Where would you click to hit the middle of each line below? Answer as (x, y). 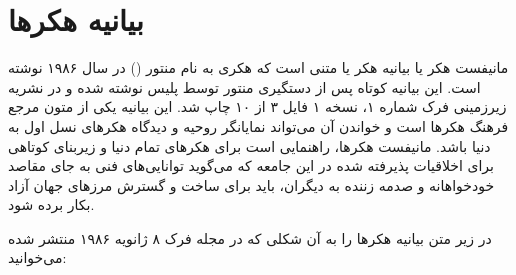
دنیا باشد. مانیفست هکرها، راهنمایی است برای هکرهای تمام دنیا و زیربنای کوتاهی (249, 145)
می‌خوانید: (37, 257)
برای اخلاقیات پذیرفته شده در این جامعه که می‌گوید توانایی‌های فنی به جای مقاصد (251, 165)
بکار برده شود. (51, 204)
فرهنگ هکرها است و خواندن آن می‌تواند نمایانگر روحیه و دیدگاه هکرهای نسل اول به (258, 125)
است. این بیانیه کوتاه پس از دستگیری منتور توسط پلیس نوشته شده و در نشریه (244, 86)
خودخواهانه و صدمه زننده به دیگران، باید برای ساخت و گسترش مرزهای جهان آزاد (251, 184)
